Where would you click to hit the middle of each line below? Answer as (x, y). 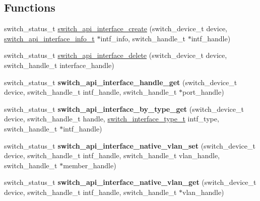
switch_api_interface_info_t (49, 38)
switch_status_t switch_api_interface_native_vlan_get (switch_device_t (130, 182)
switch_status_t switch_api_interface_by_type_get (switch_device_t (124, 109)
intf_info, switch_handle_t (143, 38)
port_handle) (203, 92)
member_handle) (90, 165)
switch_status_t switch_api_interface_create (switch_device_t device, (116, 28)
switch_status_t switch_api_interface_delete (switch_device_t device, (116, 55)
